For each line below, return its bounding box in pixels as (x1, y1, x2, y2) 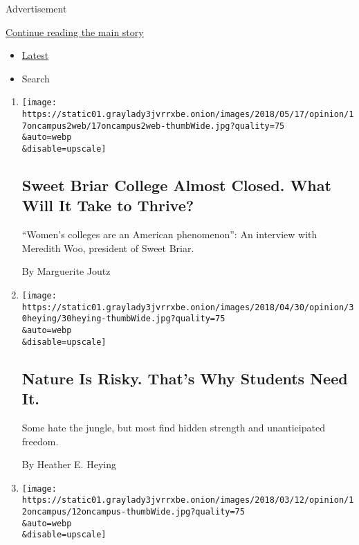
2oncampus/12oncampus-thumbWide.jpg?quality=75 (21, 507, 245, 517)
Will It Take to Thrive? (21, 195, 194, 216)
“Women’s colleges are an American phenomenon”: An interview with (21, 227, 317, 242)
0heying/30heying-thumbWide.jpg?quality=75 (21, 314, 225, 324)
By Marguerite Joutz (21, 264, 111, 278)
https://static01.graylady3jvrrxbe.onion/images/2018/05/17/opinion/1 (21, 109, 354, 120)
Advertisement (6, 1, 67, 15)
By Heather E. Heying (21, 457, 116, 472)
